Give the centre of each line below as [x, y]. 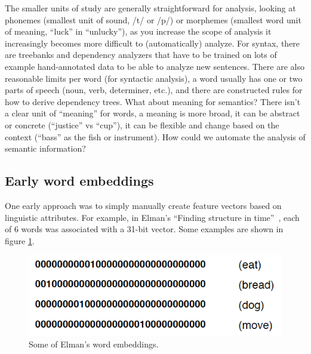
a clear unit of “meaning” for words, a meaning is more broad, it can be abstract [153, 113]
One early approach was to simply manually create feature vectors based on [143, 205]
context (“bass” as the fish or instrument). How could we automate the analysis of [155, 136]
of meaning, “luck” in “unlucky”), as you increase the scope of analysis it [138, 31]
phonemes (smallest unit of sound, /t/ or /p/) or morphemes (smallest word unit [153, 19]
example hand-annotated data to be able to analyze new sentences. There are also [155, 66]
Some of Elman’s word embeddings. [94, 344]
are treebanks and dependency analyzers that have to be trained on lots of [141, 55]
